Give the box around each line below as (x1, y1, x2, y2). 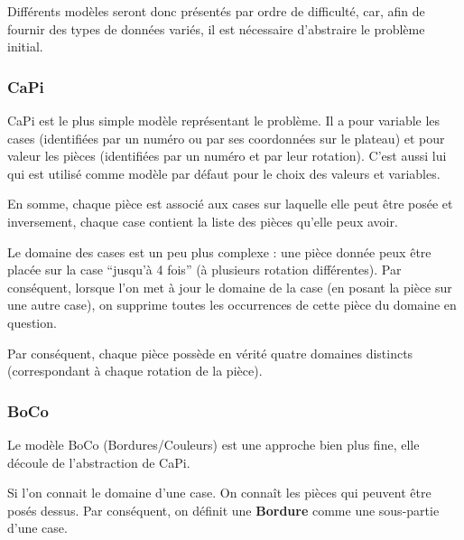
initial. (7, 37, 43, 56)
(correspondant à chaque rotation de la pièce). (7, 361, 263, 380)
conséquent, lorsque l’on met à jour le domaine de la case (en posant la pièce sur (7, 277, 452, 296)
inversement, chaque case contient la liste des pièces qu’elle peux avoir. (7, 211, 398, 230)
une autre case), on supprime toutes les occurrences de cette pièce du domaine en (7, 295, 457, 314)
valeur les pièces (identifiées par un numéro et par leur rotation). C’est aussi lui (7, 146, 447, 165)
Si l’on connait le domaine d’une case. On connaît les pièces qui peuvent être (7, 483, 432, 502)
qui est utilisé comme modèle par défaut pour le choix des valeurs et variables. (7, 163, 441, 182)
